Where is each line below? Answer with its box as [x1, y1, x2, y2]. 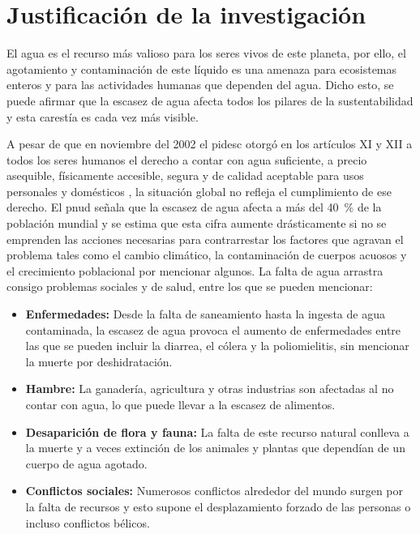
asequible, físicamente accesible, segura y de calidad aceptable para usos [6, 167, 364, 184]
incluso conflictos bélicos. [25, 514, 150, 531]
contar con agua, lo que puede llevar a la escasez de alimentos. [25, 396, 336, 412]
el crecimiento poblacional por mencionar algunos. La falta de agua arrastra [6, 262, 384, 279]
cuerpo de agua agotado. [25, 455, 148, 472]
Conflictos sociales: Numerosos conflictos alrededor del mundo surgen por [25, 482, 404, 499]
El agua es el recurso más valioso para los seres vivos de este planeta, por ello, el [6, 45, 406, 62]
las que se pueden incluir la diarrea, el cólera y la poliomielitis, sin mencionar [25, 337, 409, 354]
